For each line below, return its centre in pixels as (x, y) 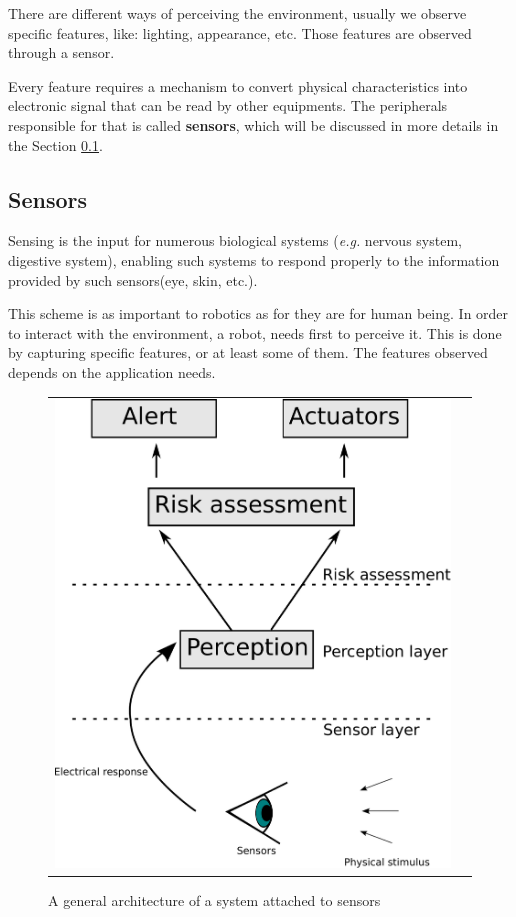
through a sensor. (61, 52)
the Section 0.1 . (55, 144)
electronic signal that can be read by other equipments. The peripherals (228, 105)
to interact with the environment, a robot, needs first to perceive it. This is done (255, 332)
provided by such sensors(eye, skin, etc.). (133, 279)
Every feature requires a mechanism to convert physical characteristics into (238, 85)
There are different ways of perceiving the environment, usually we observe (237, 13)
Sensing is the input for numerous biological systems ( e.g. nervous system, (235, 240)
